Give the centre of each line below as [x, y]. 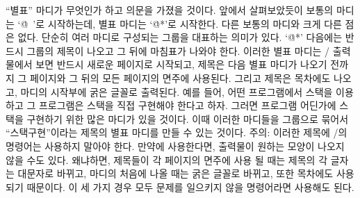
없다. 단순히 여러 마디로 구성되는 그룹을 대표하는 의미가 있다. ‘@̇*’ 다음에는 [180, 37]
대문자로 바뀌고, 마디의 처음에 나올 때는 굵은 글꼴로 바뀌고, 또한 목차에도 [175, 173]
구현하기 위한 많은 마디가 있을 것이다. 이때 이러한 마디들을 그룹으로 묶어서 [188, 118]
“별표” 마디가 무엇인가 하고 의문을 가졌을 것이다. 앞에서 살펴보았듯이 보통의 [170, 10]
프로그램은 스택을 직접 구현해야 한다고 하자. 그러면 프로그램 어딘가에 [187, 105]
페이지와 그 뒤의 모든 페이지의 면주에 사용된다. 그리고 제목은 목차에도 [180, 77]
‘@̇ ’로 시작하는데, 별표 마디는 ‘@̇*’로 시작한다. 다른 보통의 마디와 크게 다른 [180, 23]
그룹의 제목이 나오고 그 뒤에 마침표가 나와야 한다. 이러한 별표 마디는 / [178, 50]
